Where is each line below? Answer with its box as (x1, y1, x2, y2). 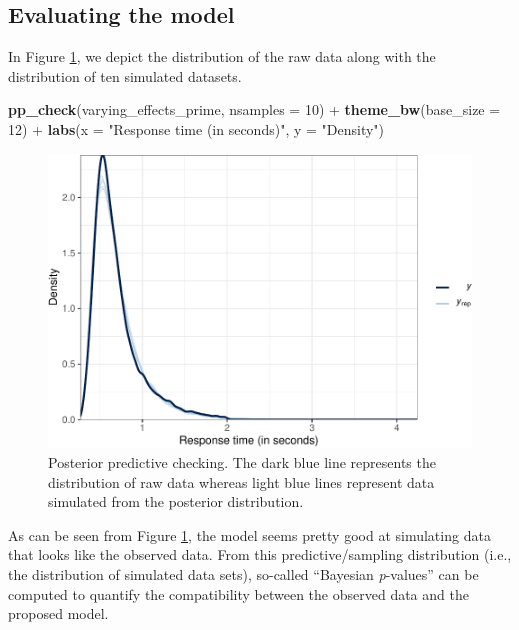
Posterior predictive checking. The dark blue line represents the (48, 451, 436, 472)
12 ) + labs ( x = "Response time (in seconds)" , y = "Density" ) (8, 118, 385, 139)
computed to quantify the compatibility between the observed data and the (8, 583, 469, 604)
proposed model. (8, 603, 109, 624)
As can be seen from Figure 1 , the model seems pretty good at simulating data (8, 524, 491, 545)
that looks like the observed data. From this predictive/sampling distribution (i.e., (8, 544, 512, 565)
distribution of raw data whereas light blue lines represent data (48, 471, 435, 492)
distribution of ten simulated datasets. (8, 65, 242, 86)
